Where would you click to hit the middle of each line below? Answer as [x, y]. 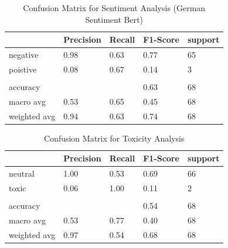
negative [24, 55]
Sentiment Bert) [114, 19]
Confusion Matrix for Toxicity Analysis [114, 138]
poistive [23, 69]
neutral [22, 173]
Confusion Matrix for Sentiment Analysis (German [114, 8]
